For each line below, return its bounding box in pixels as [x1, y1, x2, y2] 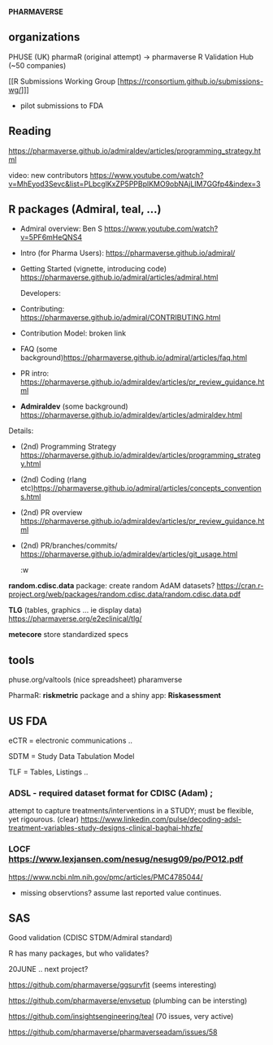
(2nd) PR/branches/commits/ [19, 540, 118, 551]
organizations [8, 30, 80, 44]
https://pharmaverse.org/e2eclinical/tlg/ [8, 614, 142, 624]
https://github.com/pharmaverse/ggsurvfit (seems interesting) [8, 980, 217, 990]
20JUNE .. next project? [8, 965, 89, 974]
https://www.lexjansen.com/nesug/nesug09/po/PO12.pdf [8, 853, 244, 865]
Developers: [19, 288, 61, 298]
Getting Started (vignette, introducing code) [19, 264, 167, 274]
